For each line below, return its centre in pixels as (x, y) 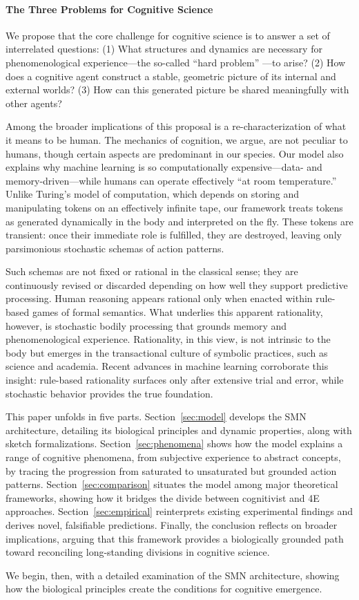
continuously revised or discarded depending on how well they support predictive (177, 284)
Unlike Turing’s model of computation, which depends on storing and (153, 194)
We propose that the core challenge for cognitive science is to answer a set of (168, 35)
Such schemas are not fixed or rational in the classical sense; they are (152, 271)
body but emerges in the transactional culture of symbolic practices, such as (167, 352)
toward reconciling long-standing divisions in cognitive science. (138, 552)
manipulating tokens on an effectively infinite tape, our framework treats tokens (174, 207)
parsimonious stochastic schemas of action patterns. (115, 248)
